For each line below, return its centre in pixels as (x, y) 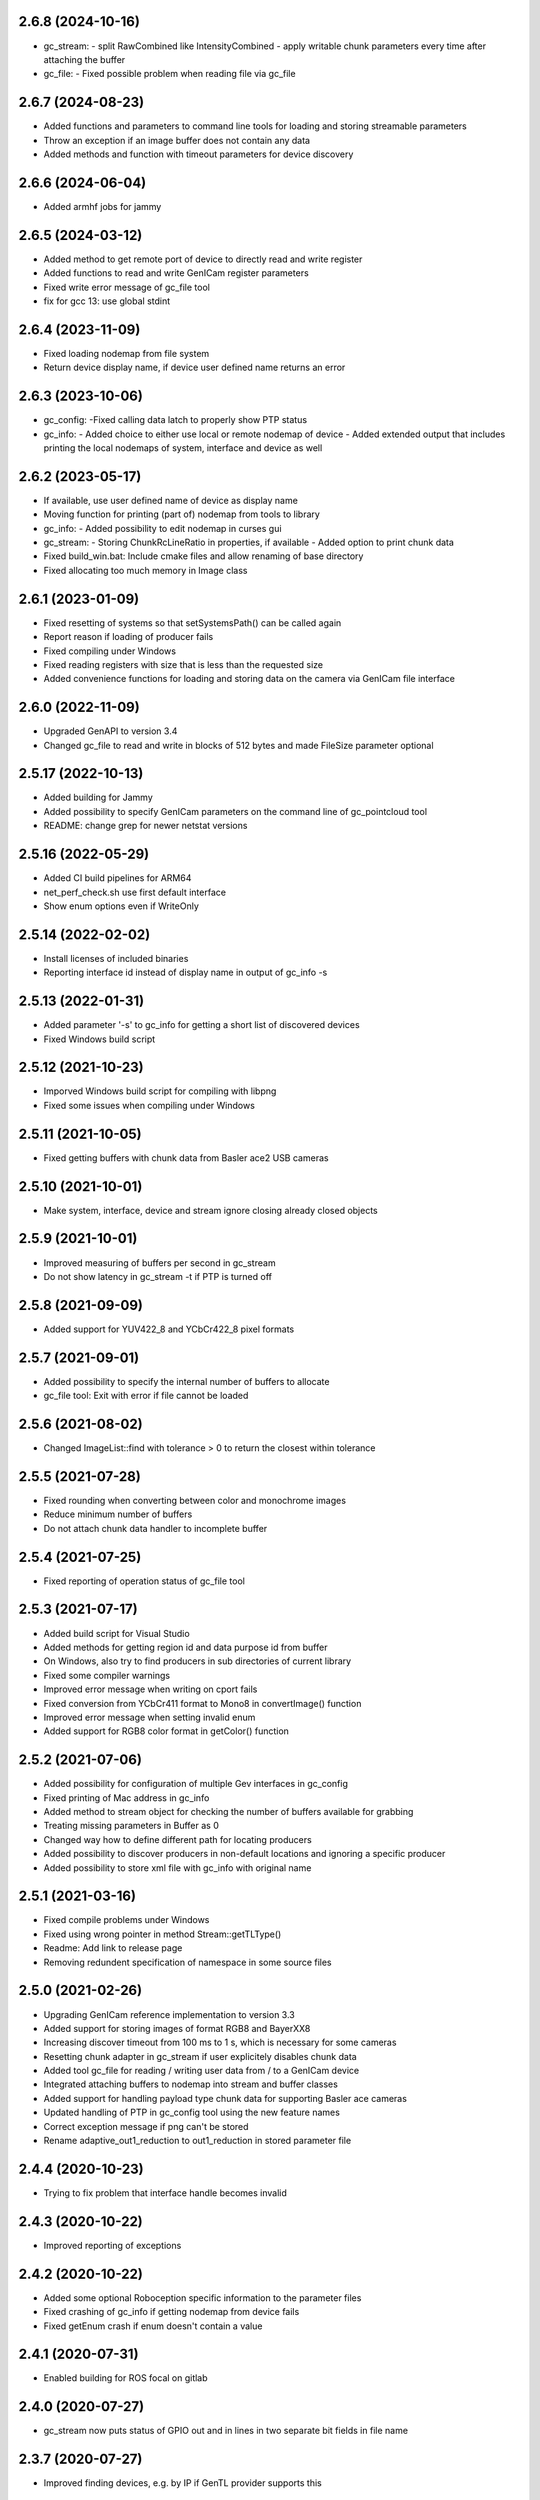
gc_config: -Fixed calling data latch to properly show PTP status (175, 420)
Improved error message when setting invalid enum (149, 1717)
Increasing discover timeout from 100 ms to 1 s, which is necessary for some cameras (220, 2042)
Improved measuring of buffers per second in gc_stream (159, 1262)
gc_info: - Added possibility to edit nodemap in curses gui (162, 528)
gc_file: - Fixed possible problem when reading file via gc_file (169, 74)
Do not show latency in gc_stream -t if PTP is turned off (157, 1276)
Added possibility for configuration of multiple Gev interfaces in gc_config (196, 1784)
